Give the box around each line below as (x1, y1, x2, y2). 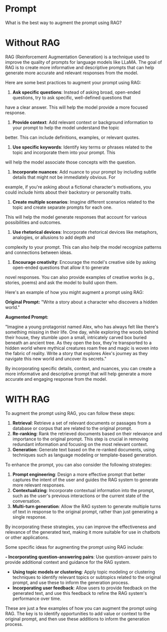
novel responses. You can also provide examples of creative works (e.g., (5, 274, 155, 280)
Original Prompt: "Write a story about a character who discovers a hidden (5, 299, 158, 305)
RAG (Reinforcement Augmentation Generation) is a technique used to (5, 54, 150, 60)
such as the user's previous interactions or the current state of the (12, 493, 149, 499)
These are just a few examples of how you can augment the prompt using (5, 605, 157, 611)
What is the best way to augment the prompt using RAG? (5, 20, 122, 26)
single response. (12, 514, 47, 520)
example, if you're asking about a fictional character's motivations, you (5, 184, 151, 190)
